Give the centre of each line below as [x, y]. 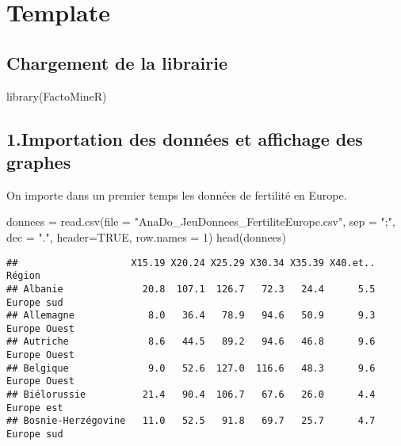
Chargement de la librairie [117, 62]
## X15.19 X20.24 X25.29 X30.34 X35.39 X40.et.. [191, 263]
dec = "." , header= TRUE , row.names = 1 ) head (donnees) [147, 236]
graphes [39, 161]
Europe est [35, 408]
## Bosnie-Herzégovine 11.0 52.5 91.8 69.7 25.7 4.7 [191, 421]
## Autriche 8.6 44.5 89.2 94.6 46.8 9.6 [191, 342]
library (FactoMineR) [57, 95]
